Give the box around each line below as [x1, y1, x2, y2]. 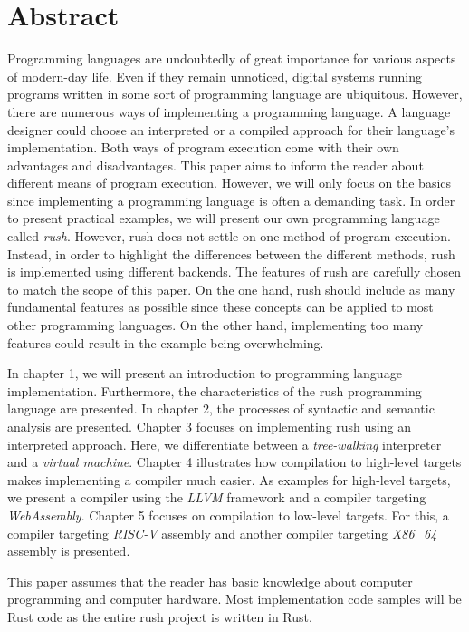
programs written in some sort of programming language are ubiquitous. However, [7, 84, 463, 103]
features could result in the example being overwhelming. [7, 333, 324, 352]
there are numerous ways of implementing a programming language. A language [7, 102, 451, 121]
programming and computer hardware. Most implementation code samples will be [7, 589, 462, 608]
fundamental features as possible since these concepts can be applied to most [7, 297, 434, 316]
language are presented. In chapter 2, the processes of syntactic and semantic [7, 399, 435, 418]
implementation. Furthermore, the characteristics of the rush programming [7, 381, 422, 400]
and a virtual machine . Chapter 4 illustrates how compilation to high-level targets [7, 452, 462, 472]
